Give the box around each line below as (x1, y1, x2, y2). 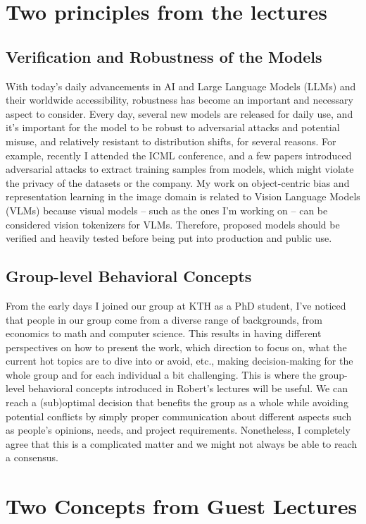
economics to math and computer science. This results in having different (6, 326, 322, 341)
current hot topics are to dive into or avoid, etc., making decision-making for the (6, 353, 353, 368)
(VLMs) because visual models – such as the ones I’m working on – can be (6, 202, 328, 217)
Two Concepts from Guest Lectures (6, 492, 358, 520)
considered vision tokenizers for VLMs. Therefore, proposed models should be (6, 217, 340, 231)
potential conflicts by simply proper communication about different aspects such (6, 408, 352, 423)
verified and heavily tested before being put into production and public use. (6, 231, 332, 245)
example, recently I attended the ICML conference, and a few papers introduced (6, 147, 352, 162)
